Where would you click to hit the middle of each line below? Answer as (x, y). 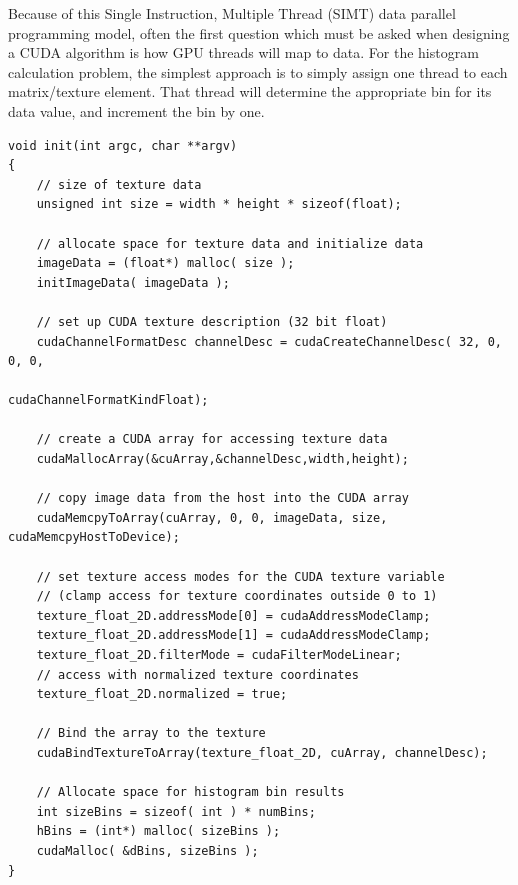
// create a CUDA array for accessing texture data (212, 439)
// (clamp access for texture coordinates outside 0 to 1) (237, 596)
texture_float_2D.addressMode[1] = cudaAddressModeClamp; (233, 635)
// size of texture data (119, 184)
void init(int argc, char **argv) (123, 145)
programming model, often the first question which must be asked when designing (259, 32)
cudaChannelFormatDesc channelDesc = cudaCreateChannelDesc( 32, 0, (269, 341)
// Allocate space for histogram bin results (190, 792)
